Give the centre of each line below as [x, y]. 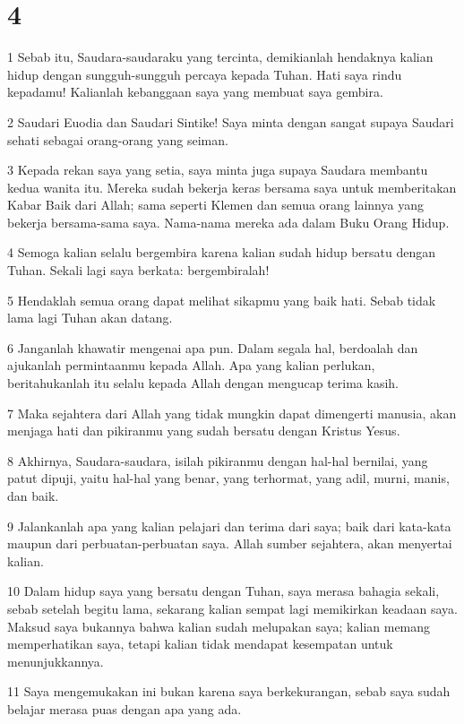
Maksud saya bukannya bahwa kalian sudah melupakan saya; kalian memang [219, 626]
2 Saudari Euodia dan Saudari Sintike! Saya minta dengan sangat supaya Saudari [231, 121]
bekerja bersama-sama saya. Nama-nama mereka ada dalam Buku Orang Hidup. [228, 222]
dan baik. [33, 496]
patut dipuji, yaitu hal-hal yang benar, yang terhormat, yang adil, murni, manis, [228, 478]
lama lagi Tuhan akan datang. [90, 318]
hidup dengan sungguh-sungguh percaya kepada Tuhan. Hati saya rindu [205, 74]
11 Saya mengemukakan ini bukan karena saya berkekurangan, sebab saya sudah [229, 691]
